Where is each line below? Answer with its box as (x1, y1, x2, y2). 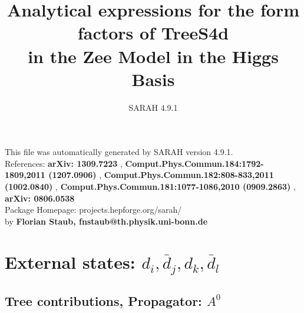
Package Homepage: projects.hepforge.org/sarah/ (5, 203, 182, 216)
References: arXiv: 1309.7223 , (5, 157, 123, 169)
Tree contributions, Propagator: (5, 291, 202, 309)
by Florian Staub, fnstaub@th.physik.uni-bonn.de (5, 215, 208, 227)
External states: (5, 249, 136, 274)
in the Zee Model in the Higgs (28, 44, 279, 68)
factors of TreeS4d (77, 21, 229, 45)
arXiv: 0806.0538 (5, 192, 75, 204)
